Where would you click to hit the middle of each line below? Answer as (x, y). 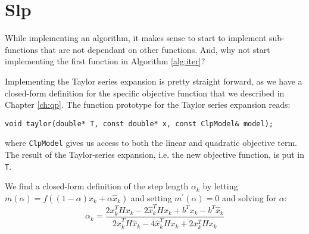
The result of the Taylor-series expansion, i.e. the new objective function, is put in (154, 154)
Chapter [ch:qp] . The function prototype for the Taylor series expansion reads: (148, 104)
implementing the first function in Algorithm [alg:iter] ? (105, 61)
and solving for (249, 197)
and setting (151, 197)
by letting (220, 186)
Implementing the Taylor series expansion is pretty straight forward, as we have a (154, 81)
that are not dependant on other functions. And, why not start (155, 49)
